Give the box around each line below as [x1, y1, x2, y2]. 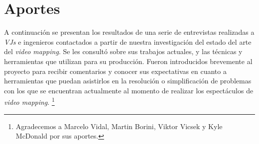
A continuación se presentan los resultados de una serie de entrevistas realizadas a [4, 27, 255, 37]
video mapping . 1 [4, 95, 55, 107]
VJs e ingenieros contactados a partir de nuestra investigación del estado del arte [4, 36, 252, 47]
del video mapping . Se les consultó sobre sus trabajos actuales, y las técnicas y [4, 46, 243, 57]
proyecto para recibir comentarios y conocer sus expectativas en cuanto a [4, 66, 227, 76]
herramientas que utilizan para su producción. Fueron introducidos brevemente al [4, 56, 253, 66]
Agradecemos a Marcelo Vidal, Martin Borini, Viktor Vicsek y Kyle [15, 121, 223, 131]
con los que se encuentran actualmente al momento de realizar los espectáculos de [4, 85, 254, 95]
